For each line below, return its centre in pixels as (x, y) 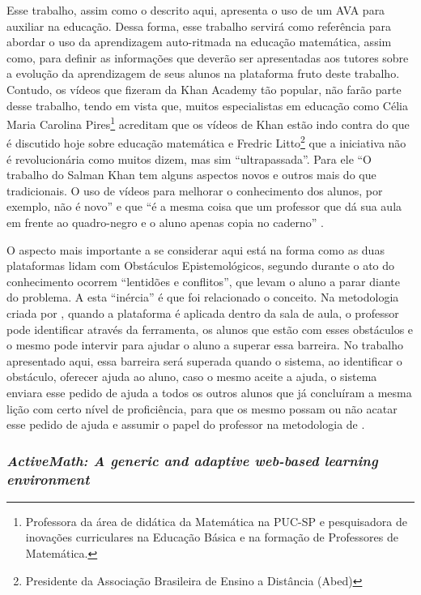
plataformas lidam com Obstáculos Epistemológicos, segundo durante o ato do (201, 265)
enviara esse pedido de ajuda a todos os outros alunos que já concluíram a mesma (209, 392)
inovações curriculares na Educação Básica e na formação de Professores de (212, 537)
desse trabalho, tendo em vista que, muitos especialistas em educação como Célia (207, 105)
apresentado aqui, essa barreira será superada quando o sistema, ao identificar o (204, 360)
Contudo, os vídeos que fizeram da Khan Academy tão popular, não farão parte (204, 89)
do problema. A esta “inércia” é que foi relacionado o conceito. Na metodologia (203, 297)
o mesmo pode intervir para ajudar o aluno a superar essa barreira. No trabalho (205, 345)
